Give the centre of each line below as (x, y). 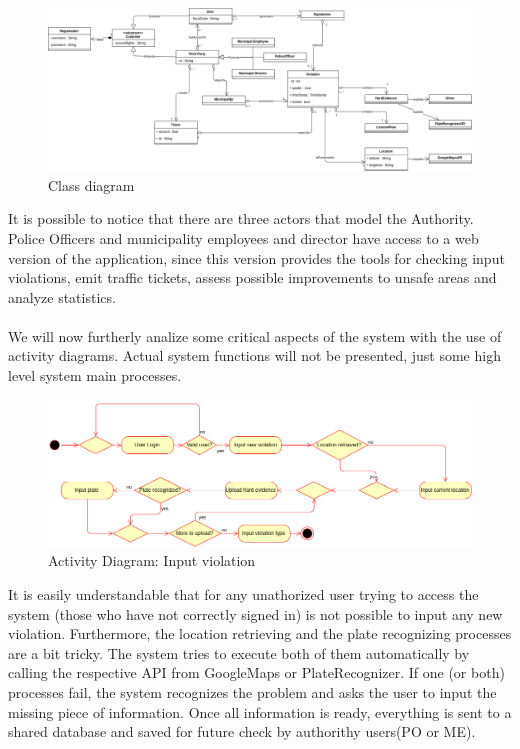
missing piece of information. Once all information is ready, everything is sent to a (260, 711)
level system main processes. (95, 375)
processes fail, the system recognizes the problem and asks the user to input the (252, 692)
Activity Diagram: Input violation (152, 560)
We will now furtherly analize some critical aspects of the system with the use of (255, 335)
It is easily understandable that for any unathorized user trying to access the (243, 594)
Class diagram (91, 184)
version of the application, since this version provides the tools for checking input (256, 257)
